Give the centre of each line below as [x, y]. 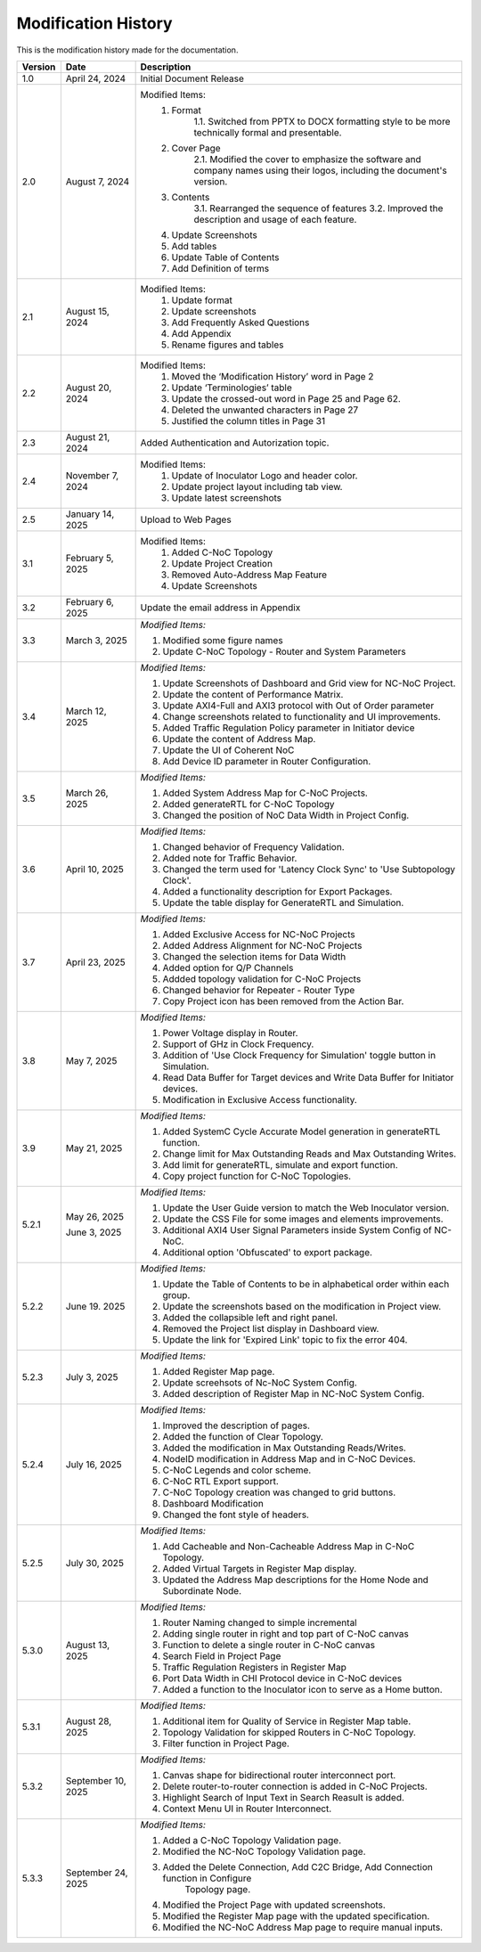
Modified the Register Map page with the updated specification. [296, 1915]
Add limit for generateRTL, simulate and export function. [280, 1164]
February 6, [90, 601]
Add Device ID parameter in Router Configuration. [267, 761]
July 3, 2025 [92, 1376]
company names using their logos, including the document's [320, 170]
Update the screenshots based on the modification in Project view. [302, 1306]
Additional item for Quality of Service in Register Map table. [287, 1721]
